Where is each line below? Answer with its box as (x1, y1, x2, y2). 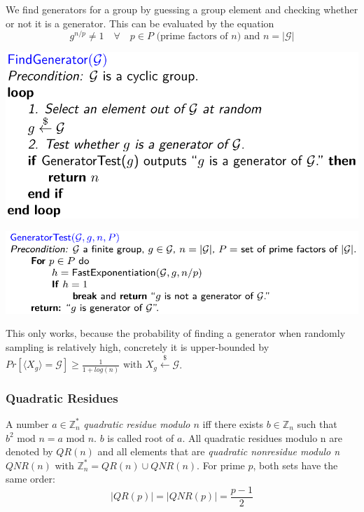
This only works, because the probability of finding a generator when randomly (6, 326, 346, 340)
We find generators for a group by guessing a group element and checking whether (6, 2, 358, 16)
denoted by (6, 444, 53, 459)
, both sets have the (253, 457, 338, 472)
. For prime (197, 457, 245, 472)
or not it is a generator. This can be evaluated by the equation (6, 15, 274, 30)
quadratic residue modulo (83, 416, 190, 431)
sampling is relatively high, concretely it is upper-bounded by (6, 340, 269, 354)
